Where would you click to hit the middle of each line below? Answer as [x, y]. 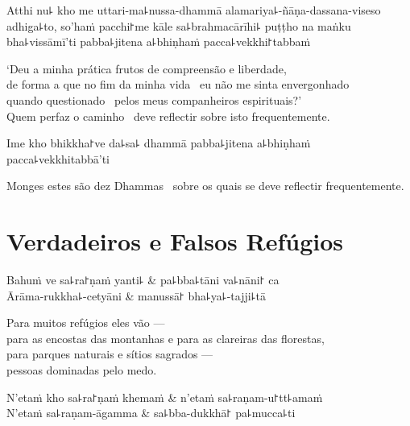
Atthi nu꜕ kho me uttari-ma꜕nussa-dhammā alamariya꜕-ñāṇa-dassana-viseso [194, 10]
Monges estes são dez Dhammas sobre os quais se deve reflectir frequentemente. [205, 186]
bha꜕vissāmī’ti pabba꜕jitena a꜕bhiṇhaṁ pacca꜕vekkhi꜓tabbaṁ [159, 41]
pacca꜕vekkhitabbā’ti [58, 158]
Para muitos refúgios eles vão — [86, 323]
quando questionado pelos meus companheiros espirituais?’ [154, 99]
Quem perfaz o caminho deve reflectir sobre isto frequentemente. [168, 116]
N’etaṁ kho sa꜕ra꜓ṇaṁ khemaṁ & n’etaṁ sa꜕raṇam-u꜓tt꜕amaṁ [165, 397]
